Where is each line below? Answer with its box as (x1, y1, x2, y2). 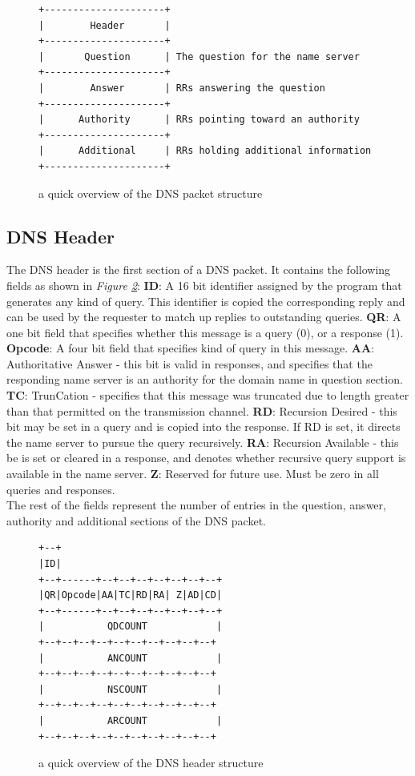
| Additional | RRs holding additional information (38, 145, 372, 157)
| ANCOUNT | (38, 652, 223, 664)
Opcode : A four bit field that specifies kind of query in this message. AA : (6, 340, 375, 356)
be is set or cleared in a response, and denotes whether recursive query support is (6, 449, 406, 466)
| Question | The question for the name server (38, 50, 360, 62)
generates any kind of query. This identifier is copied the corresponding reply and (6, 292, 405, 309)
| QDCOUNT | (38, 621, 223, 633)
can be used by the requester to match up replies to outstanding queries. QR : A (6, 308, 401, 325)
